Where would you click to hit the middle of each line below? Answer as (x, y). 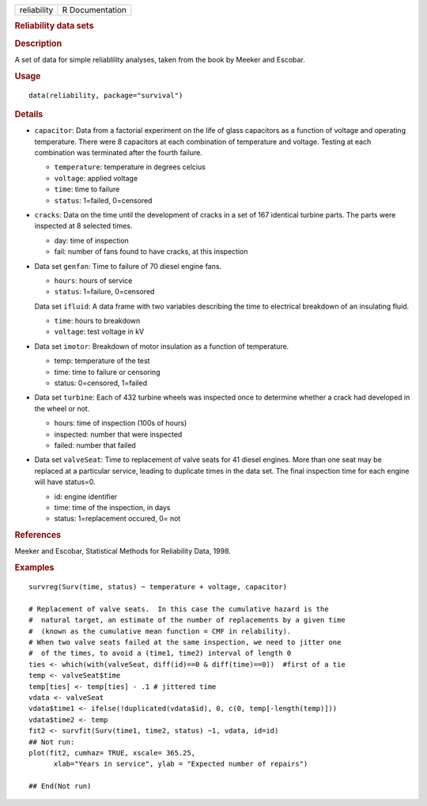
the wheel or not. (62, 408)
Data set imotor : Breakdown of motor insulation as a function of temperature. (162, 346)
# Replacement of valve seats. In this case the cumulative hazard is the (179, 609)
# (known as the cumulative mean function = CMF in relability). (160, 631)
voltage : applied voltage (96, 178)
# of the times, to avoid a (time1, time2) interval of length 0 (160, 653)
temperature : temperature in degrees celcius (130, 167)
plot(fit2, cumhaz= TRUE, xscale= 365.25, (112, 753)
